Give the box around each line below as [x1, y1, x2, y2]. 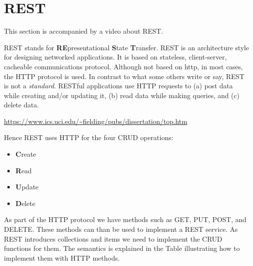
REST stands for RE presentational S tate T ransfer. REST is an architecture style [4, 42, 249, 52]
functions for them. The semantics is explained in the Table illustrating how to [4, 243, 240, 253]
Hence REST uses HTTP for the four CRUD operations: [4, 132, 173, 143]
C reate [15, 149, 36, 159]
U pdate [15, 182, 39, 192]
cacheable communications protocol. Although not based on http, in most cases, [4, 61, 243, 71]
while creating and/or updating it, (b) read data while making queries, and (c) [4, 90, 240, 100]
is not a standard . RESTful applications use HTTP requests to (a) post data [4, 81, 233, 91]
